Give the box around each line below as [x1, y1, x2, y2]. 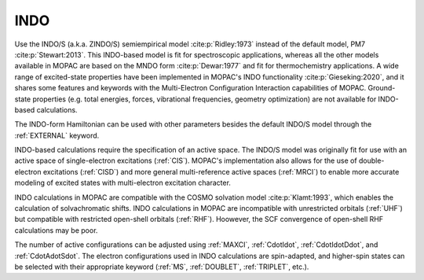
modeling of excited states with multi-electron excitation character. [14, 178, 232, 188]
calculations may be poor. [14, 225, 98, 235]
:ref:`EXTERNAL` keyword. [14, 131, 100, 140]
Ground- [367, 83, 396, 93]
